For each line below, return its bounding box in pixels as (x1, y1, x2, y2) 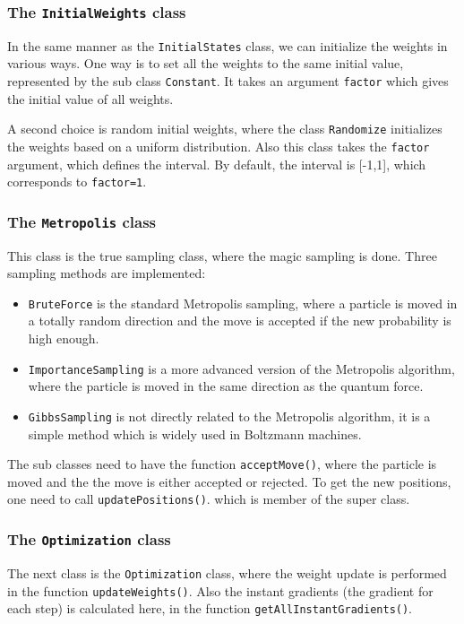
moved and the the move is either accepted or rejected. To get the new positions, (7, 472, 451, 490)
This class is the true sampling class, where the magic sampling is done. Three (7, 246, 437, 264)
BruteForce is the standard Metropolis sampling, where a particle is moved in (28, 293, 458, 312)
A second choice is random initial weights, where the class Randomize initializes (7, 119, 443, 138)
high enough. (28, 329, 99, 348)
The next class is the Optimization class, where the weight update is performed (7, 563, 447, 582)
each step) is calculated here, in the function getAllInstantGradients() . (7, 599, 413, 618)
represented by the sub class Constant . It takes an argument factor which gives (7, 72, 449, 91)
